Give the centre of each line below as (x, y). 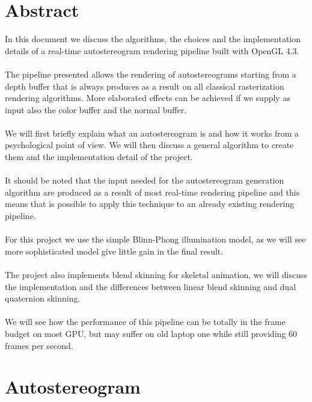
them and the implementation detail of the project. (99, 157)
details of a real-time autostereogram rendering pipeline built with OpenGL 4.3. (152, 50)
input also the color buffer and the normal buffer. (96, 109)
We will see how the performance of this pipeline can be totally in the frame (145, 322)
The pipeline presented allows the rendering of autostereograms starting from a (151, 74)
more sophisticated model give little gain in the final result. (114, 251)
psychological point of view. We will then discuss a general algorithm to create (149, 145)
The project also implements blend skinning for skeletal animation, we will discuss (156, 274)
